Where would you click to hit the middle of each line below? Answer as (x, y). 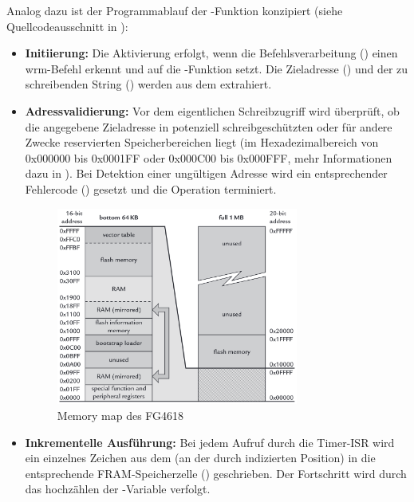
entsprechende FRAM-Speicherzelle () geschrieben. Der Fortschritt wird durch (216, 473)
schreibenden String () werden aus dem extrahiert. (148, 84)
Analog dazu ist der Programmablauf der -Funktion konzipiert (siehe (175, 10)
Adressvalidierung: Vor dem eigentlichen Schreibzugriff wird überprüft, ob (212, 110)
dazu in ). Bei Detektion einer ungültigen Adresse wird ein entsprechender (206, 173)
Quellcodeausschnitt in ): (67, 26)
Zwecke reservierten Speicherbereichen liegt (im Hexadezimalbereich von (202, 142)
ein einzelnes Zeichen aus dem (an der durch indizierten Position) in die (200, 458)
